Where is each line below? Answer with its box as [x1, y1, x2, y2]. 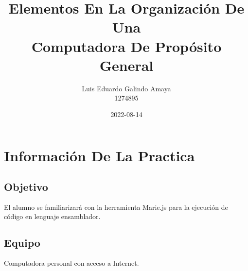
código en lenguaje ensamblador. [4, 211, 101, 221]
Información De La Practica [4, 146, 195, 166]
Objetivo [4, 179, 48, 194]
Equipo [4, 235, 40, 250]
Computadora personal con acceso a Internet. [4, 258, 139, 268]
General [99, 55, 154, 75]
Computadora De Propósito [31, 36, 222, 56]
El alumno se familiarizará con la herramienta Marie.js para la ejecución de [4, 202, 228, 212]
